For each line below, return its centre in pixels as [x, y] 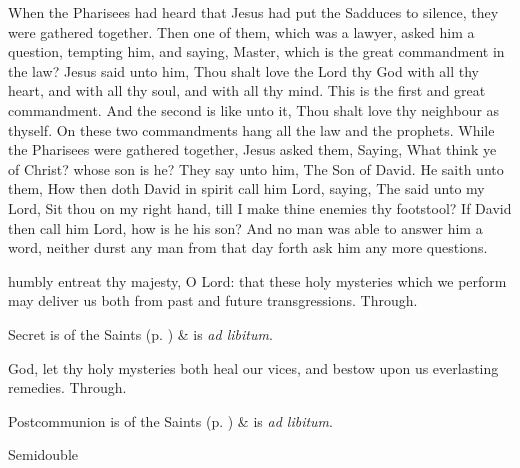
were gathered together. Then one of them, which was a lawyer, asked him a [241, 31]
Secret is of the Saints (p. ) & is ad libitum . [140, 333]
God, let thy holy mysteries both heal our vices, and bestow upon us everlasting [253, 367]
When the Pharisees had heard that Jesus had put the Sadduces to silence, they [253, 12]
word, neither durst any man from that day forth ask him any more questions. [248, 247]
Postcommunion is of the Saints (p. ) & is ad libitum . [170, 420]
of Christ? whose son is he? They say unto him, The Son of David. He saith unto [256, 168]
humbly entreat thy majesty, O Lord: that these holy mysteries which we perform [257, 280]
